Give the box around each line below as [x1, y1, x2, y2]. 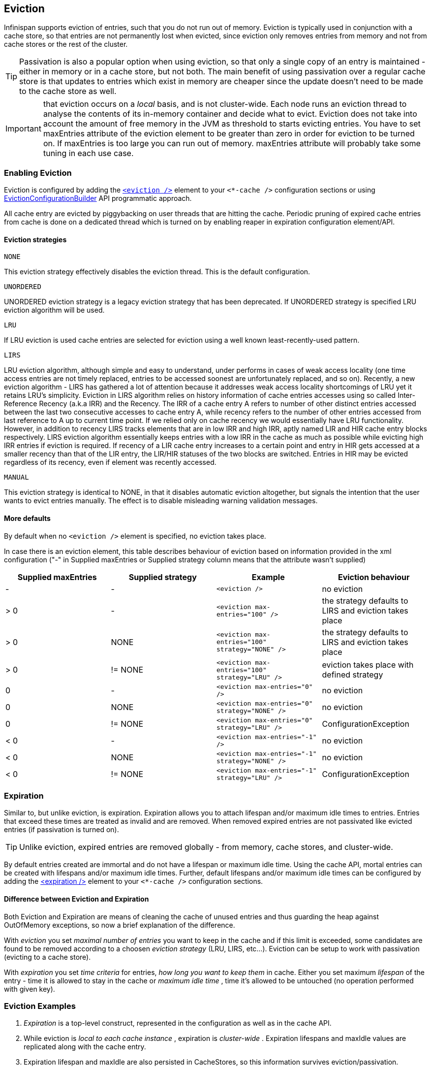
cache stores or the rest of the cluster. [4, 40, 128, 49]
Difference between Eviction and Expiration [4, 894, 149, 903]
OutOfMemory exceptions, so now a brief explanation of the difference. [4, 920, 235, 929]
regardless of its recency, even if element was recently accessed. [4, 458, 216, 467]
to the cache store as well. [19, 86, 117, 97]
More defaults [4, 514, 51, 522]
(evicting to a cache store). [4, 952, 91, 961]
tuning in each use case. [43, 148, 134, 159]
